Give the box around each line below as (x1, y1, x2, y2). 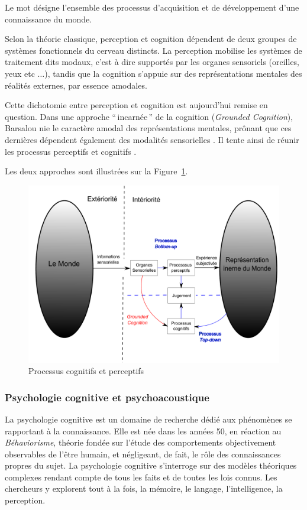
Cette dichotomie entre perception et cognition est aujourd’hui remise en (5, 99, 268, 111)
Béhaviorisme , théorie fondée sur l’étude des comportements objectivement (5, 436, 276, 449)
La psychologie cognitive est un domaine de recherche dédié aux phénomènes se (5, 412, 292, 425)
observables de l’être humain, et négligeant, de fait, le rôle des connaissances (5, 447, 281, 460)
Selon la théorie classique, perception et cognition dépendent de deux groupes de (5, 33, 297, 45)
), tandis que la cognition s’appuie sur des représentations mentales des (44, 67, 302, 79)
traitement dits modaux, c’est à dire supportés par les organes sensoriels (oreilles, (5, 56, 300, 68)
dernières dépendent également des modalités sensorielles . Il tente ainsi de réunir (5, 133, 299, 145)
